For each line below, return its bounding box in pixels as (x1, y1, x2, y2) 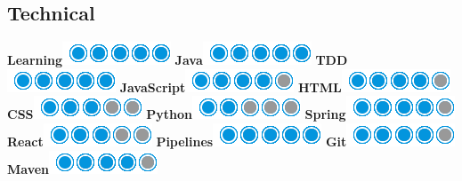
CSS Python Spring (7, 105, 346, 123)
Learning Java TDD (7, 51, 348, 69)
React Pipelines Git (7, 131, 347, 150)
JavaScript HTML (119, 77, 342, 96)
